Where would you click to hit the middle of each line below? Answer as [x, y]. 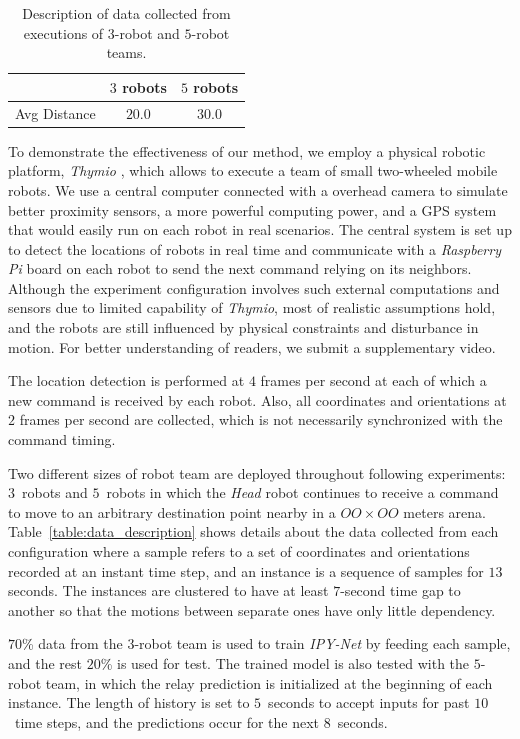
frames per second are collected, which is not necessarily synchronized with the [261, 419]
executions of [63, 32]
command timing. [62, 439]
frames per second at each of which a [373, 380]
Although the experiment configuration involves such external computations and [254, 287]
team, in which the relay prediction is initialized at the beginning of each [269, 682]
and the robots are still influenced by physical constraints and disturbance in [243, 327]
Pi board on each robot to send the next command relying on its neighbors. [240, 268]
